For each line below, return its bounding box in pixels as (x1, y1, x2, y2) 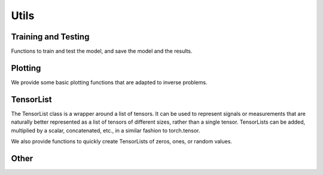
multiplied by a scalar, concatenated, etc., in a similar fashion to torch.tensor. (11, 127, 200, 134)
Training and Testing (11, 32, 90, 42)
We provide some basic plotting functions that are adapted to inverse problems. (11, 78, 208, 86)
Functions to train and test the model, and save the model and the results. (11, 48, 193, 55)
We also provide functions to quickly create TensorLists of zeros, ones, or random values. (11, 138, 233, 145)
